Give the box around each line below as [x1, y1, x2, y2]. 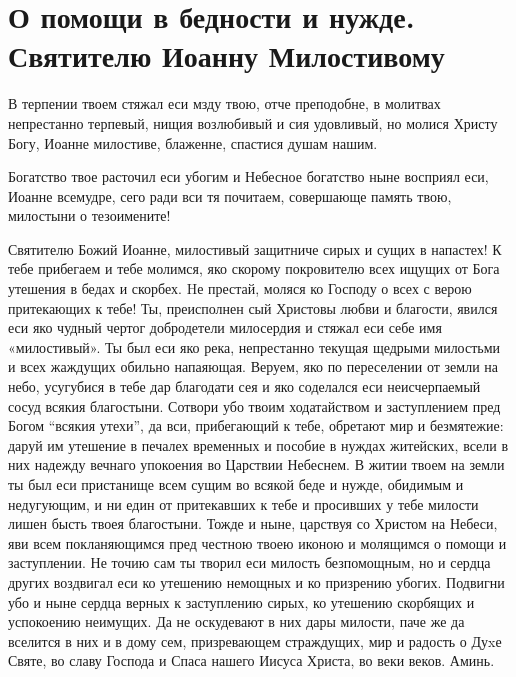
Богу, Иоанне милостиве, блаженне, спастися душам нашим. [8, 132, 378, 153]
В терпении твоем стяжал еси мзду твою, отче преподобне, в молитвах [8, 93, 441, 114]
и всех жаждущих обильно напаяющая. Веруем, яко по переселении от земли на [8, 356, 499, 377]
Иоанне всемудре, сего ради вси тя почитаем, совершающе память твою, [8, 185, 452, 206]
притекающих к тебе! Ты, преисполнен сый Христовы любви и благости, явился [8, 297, 498, 318]
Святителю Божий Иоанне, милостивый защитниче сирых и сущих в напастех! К [8, 238, 502, 259]
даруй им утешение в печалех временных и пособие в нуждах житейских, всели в [8, 434, 509, 455]
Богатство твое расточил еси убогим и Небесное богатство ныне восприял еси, [8, 166, 489, 187]
